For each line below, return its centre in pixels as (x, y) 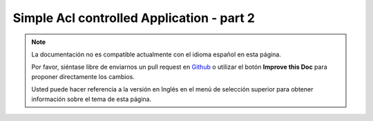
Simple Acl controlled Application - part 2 (134, 18)
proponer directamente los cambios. (83, 76)
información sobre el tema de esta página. (92, 99)
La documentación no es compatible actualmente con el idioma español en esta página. (156, 54)
